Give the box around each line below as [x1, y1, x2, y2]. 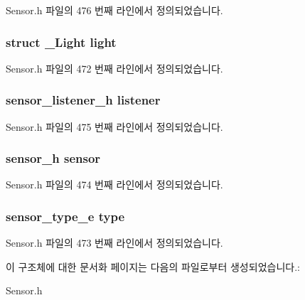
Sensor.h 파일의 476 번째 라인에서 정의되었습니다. [6, 3, 223, 17]
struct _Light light [6, 33, 117, 50]
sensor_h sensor [6, 149, 101, 167]
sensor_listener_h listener [6, 91, 161, 109]
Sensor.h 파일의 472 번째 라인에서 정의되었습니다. [6, 60, 223, 75]
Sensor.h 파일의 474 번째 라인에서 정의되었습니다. [6, 177, 223, 192]
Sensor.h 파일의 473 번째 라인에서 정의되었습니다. [6, 235, 223, 250]
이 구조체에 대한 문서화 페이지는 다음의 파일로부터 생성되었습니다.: [6, 259, 300, 274]
